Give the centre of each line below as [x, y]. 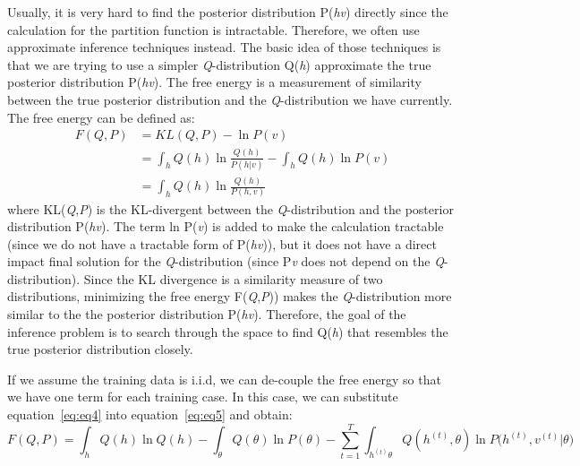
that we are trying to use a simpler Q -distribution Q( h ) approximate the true [219, 64]
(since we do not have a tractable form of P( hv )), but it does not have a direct [222, 243]
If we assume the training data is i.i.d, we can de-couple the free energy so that [224, 379]
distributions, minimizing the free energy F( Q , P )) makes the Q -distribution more [230, 296]
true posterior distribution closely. [100, 349]
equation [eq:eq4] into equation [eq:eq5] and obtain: [150, 414]
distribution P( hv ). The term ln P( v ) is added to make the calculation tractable [226, 226]
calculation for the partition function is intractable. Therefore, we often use [213, 29]
